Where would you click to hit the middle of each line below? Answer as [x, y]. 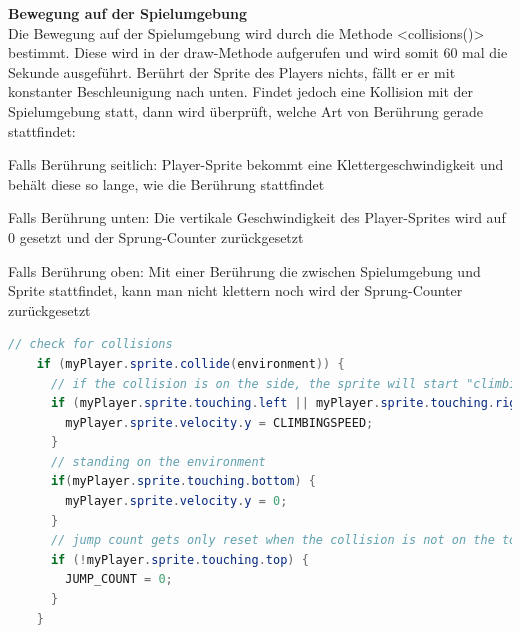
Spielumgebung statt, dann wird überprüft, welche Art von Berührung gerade [246, 110]
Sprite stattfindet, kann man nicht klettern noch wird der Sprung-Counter [235, 290]
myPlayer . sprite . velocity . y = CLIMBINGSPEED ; [219, 422]
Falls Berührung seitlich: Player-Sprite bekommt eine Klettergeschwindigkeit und [256, 164]
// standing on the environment [158, 461]
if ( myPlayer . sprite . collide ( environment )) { [190, 363]
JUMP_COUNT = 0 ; [119, 579]
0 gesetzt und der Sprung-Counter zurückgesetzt [156, 236]
